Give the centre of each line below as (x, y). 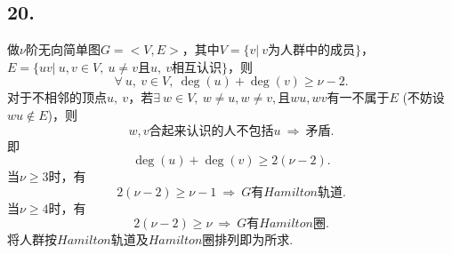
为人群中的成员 (312, 51)
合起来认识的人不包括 (211, 131)
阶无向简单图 (63, 49)
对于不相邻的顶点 (57, 97)
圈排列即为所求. (248, 239)
